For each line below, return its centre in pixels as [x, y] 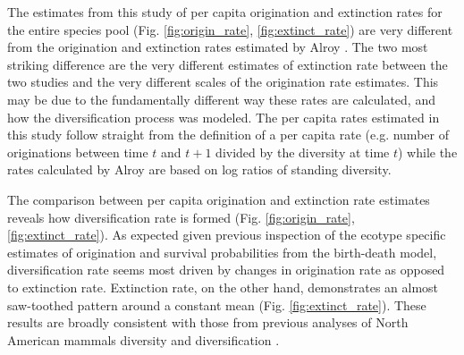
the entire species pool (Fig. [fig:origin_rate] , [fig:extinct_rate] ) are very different [230, 29]
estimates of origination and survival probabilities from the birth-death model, [222, 252]
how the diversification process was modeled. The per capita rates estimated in [224, 117]
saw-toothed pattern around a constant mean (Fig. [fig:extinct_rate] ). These [217, 304]
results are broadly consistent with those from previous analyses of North [208, 322]
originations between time [78, 152]
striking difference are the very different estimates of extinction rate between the [228, 64]
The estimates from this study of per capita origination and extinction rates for [225, 12]
